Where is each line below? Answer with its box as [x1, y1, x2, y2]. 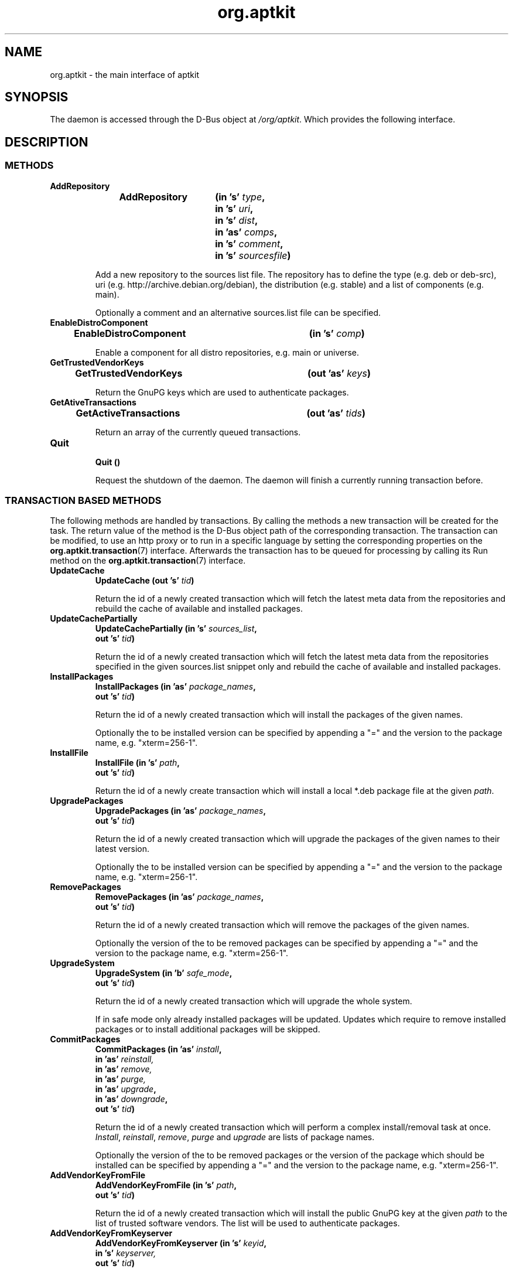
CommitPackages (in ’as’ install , [95, 1044, 222, 1055]
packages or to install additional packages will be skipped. [95, 1024, 320, 1035]
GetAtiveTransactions [50, 397, 136, 407]
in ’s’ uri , [215, 202, 254, 214]
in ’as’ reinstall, [95, 1054, 154, 1065]
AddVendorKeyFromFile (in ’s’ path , [95, 1180, 237, 1191]
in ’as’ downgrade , [95, 1094, 168, 1104]
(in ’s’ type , [215, 190, 265, 203]
